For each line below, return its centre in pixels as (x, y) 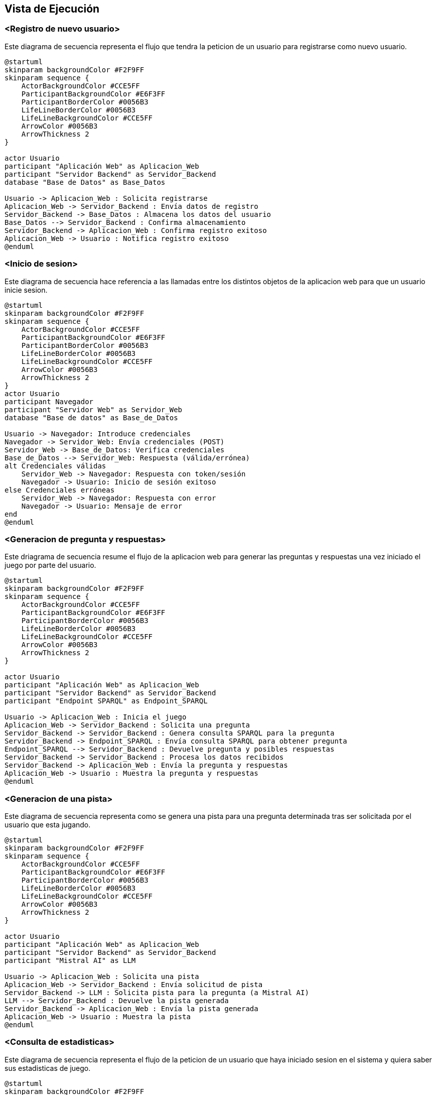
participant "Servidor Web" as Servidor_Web (94, 409)
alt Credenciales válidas (55, 466)
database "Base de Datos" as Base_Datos (85, 182)
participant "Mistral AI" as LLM (70, 961)
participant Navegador (49, 401)
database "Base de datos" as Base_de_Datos (91, 417)
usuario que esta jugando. (48, 825)
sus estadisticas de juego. (48, 1068)
